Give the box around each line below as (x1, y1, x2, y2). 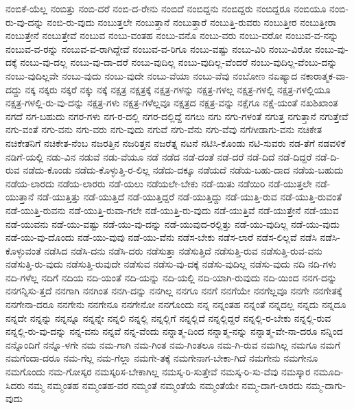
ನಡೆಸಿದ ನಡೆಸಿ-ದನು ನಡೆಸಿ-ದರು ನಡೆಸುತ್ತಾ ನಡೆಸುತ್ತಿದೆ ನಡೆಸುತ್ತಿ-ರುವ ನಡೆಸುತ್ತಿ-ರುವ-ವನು (44, 243, 322, 257)
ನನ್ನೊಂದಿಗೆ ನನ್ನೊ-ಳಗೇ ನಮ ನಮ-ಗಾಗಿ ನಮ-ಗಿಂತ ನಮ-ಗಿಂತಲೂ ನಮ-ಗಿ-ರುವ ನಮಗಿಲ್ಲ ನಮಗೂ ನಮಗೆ (5, 337, 341, 351)
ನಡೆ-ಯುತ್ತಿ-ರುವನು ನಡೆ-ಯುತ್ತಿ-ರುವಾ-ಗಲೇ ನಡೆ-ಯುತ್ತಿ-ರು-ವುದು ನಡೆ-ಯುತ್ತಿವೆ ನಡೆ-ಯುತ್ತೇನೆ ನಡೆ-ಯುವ (5, 202, 339, 217)
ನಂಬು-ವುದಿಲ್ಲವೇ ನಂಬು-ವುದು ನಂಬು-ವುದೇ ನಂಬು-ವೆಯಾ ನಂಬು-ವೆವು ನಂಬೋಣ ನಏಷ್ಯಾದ (5, 68, 298, 82)
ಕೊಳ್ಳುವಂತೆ (5, 243, 41, 257)
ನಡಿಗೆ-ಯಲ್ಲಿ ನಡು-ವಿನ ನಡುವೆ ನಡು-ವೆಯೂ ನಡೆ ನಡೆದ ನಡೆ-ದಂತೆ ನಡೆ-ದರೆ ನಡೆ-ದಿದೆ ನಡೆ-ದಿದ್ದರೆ (5, 149, 312, 163)
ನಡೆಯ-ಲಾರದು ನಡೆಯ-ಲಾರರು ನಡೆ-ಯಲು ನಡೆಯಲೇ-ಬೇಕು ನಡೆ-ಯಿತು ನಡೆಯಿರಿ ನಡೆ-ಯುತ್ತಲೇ (5, 176, 312, 190)
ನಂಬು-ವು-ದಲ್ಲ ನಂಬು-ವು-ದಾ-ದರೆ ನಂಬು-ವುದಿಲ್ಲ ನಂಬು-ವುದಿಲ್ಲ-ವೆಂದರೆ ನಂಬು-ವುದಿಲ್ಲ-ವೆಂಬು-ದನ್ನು (20, 55, 338, 69)
